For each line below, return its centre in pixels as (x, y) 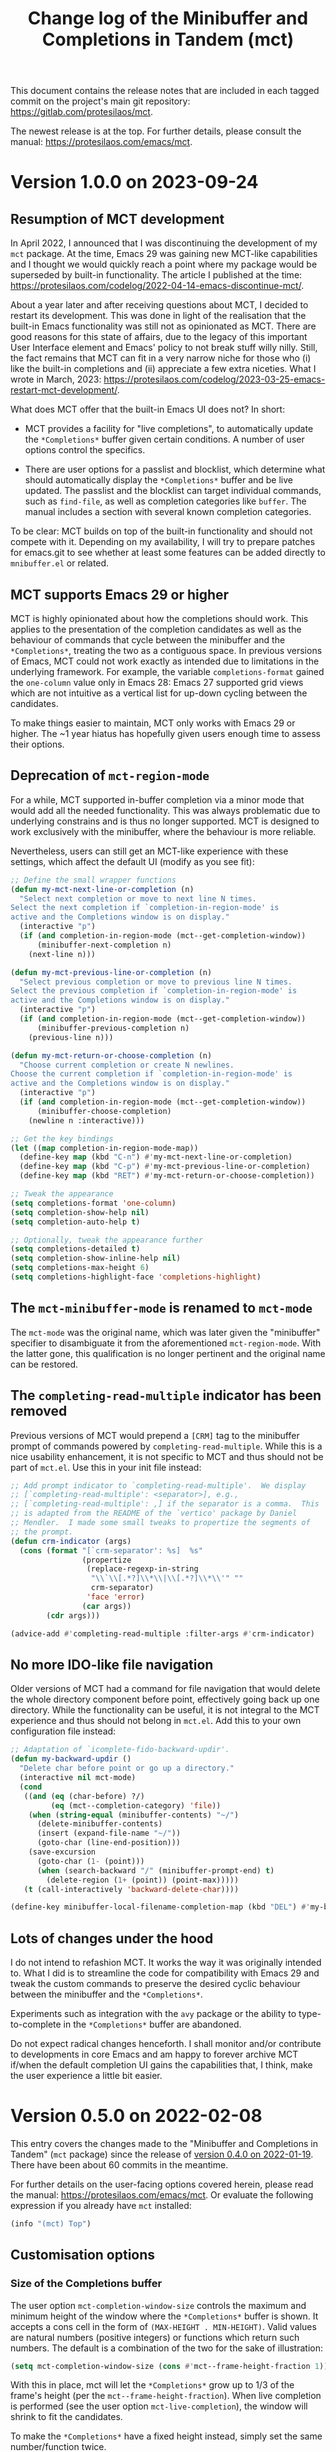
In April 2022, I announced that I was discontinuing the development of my (164, 243)
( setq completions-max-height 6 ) (80, 1268)
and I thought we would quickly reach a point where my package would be (164, 264)
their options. (37, 744)
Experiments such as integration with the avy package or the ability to (153, 2014)
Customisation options (83, 2255)
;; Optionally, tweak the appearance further (106, 1240)
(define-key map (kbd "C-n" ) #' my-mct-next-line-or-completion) (156, 1157)
